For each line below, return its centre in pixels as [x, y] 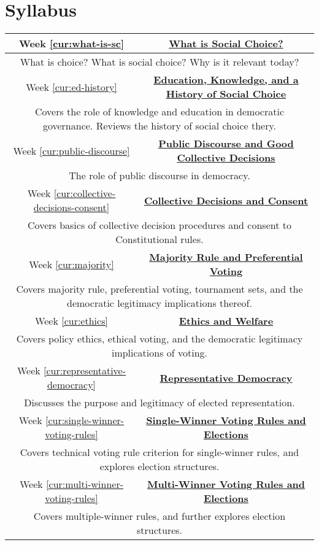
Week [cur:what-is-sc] [71, 44]
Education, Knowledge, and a [226, 80]
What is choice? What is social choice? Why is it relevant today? [159, 62]
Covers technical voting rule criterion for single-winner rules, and [159, 452]
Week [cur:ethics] [71, 321]
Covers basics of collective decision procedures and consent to [159, 225]
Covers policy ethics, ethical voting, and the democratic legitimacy [159, 339]
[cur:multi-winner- [85, 484]
